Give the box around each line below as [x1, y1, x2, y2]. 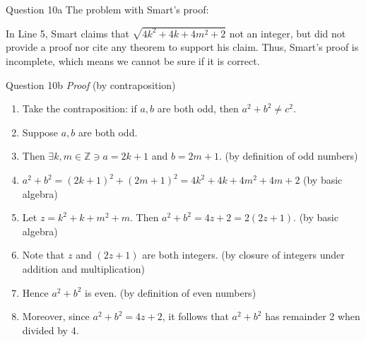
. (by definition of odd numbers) [219, 148, 358, 163]
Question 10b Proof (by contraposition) [6, 77, 176, 92]
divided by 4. [22, 322, 79, 337]
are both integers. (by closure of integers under [142, 247, 345, 262]
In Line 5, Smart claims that [6, 25, 129, 40]
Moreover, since [22, 309, 90, 324]
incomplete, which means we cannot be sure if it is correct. [6, 54, 260, 69]
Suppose [22, 124, 59, 139]
